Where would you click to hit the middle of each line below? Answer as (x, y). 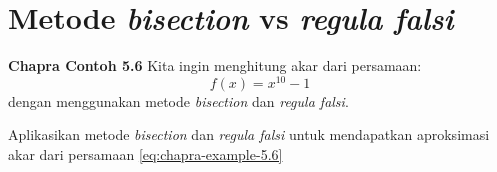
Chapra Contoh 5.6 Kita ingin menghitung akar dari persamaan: (215, 65)
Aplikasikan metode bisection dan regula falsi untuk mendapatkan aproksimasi (249, 134)
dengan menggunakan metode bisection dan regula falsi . (178, 100)
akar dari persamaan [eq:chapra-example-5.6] (145, 153)
